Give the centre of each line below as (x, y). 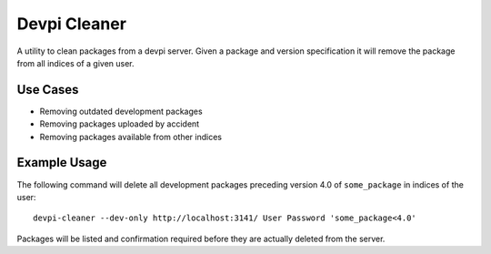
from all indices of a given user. (76, 63)
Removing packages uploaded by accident (120, 124)
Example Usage (62, 163)
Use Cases (48, 90)
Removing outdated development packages (121, 111)
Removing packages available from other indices (131, 137)
